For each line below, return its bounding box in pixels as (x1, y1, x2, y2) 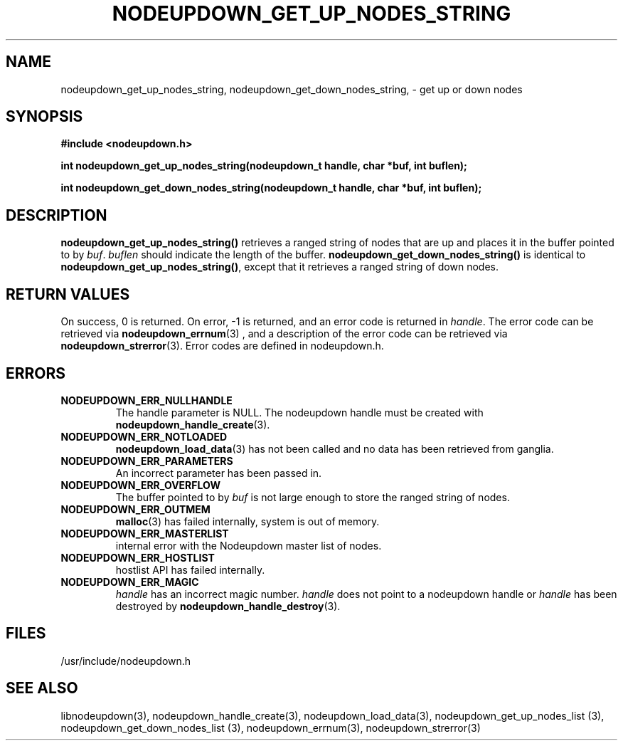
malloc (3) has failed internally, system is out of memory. (115, 515, 380, 527)
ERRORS (6, 364, 66, 382)
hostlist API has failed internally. (115, 563, 265, 576)
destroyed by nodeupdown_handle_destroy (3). (115, 599, 341, 612)
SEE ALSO (6, 679, 78, 698)
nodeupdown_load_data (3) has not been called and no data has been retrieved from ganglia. (115, 442, 554, 455)
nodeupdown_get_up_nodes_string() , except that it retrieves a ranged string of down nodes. (60, 261, 499, 273)
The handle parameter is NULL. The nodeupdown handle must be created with (115, 406, 484, 419)
